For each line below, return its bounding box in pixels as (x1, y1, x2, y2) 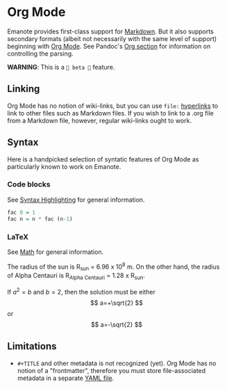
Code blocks (7, 180, 51, 189)
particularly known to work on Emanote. (7, 162, 121, 170)
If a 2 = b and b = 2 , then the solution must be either (7, 287, 156, 296)
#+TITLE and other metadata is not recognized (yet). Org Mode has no (17, 359, 217, 367)
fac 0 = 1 (7, 209, 36, 216)
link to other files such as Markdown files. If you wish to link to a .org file (7, 109, 214, 117)
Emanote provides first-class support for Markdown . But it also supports (7, 27, 214, 35)
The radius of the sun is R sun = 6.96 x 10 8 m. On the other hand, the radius (7, 261, 220, 272)
